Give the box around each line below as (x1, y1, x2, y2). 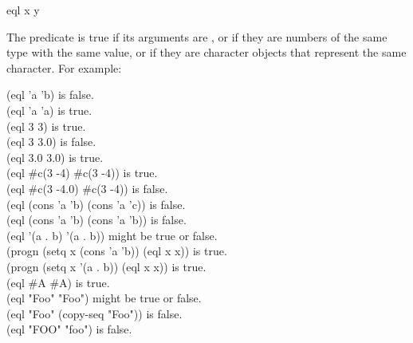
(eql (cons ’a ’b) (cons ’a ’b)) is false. (6, 211, 187, 228)
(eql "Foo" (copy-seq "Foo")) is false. (6, 305, 183, 321)
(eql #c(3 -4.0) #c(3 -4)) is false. (6, 179, 168, 196)
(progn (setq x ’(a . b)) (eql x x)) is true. (6, 258, 206, 274)
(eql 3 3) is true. (6, 117, 86, 134)
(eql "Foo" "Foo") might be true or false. (6, 290, 202, 306)
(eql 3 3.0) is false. (6, 133, 96, 150)
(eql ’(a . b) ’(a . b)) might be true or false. (6, 227, 218, 243)
